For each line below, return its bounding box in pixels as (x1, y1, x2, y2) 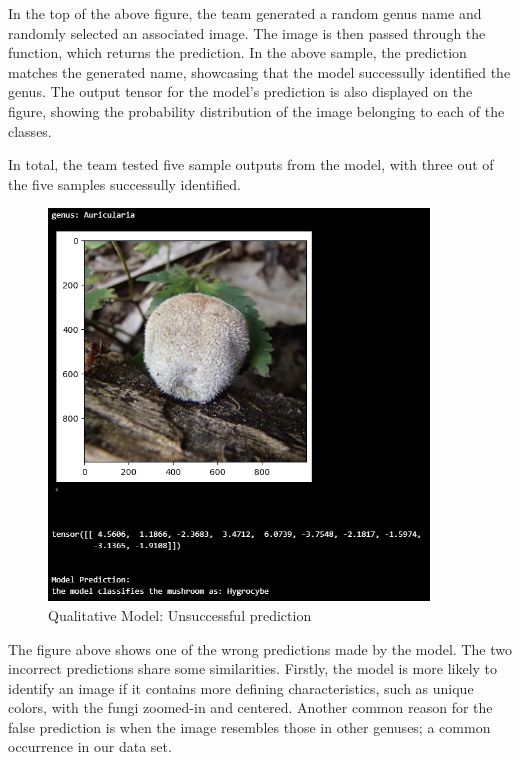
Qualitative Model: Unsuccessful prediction (48, 604, 312, 625)
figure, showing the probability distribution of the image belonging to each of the (8, 100, 505, 121)
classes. (8, 120, 52, 141)
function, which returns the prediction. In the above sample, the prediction (8, 42, 467, 63)
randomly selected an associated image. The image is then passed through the (8, 22, 486, 43)
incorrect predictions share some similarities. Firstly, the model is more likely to (8, 658, 498, 679)
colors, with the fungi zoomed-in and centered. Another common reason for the (8, 697, 493, 718)
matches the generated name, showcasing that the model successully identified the (8, 61, 511, 82)
